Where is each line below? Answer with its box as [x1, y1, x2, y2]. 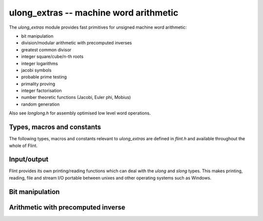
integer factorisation [21, 88, 62, 93]
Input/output [9, 155, 49, 164]
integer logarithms [21, 60, 58, 66]
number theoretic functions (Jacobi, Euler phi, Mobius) [21, 94, 131, 100]
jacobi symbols [21, 67, 52, 73]
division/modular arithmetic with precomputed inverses [21, 40, 132, 46]
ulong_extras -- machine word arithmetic [9, 7, 179, 18]
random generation [21, 101, 60, 107]
